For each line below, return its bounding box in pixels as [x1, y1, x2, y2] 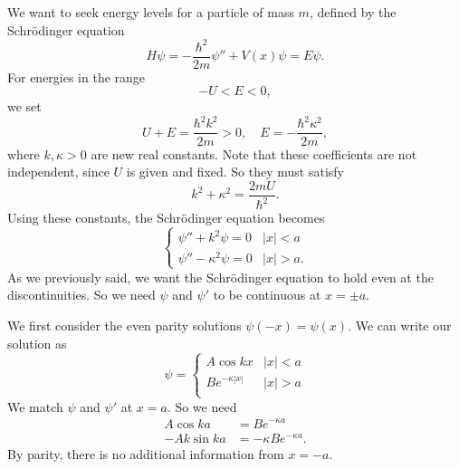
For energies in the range [7, 67, 146, 86]
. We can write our [348, 316, 452, 335]
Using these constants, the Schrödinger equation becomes [7, 208, 325, 227]
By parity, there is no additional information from [7, 444, 284, 463]
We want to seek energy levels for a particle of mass [7, 3, 294, 21]
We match [7, 397, 63, 416]
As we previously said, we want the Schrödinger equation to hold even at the [7, 267, 434, 286]
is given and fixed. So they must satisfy [126, 162, 345, 181]
